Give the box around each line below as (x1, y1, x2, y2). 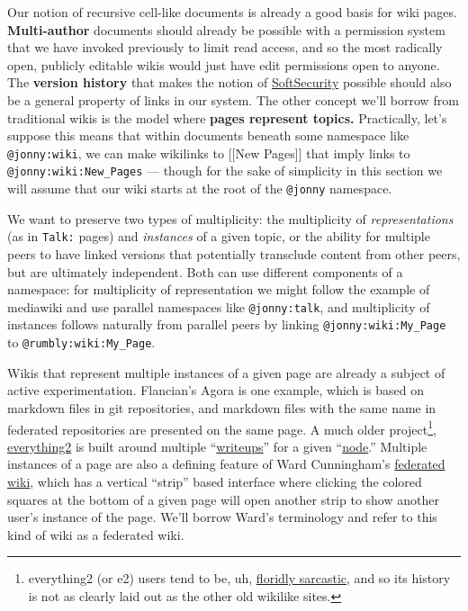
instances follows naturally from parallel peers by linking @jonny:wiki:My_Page (7, 315, 446, 334)
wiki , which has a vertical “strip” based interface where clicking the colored (7, 472, 422, 490)
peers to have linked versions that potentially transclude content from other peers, (7, 244, 461, 263)
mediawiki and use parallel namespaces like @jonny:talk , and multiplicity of (7, 297, 430, 316)
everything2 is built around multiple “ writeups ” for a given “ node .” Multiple (7, 436, 427, 455)
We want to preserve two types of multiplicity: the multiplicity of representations (7, 209, 454, 228)
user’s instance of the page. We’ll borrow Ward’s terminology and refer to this (7, 508, 437, 526)
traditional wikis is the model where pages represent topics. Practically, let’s (7, 108, 447, 127)
